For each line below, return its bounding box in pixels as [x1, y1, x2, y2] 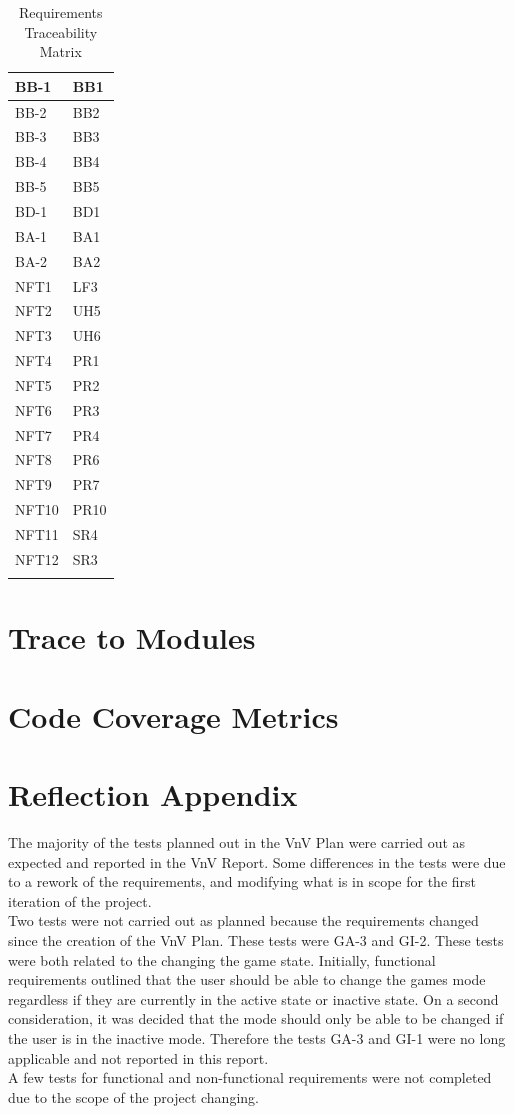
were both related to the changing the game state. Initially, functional [8, 949, 436, 970]
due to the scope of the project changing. [8, 1086, 259, 1107]
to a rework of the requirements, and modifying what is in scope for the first [8, 871, 476, 892]
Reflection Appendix [8, 774, 298, 815]
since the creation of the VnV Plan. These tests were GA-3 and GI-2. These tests [8, 930, 504, 950]
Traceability [24, 21, 98, 42]
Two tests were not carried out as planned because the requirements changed [8, 910, 479, 931]
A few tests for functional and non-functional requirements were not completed [8, 1067, 492, 1088]
